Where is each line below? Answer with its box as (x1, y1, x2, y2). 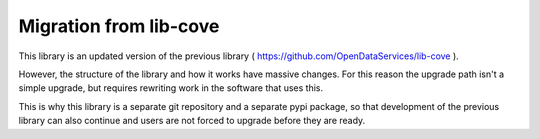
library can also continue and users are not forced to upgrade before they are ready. (18, 115, 366, 127)
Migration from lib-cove (18, 15, 220, 37)
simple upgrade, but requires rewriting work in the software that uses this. (18, 82, 324, 94)
